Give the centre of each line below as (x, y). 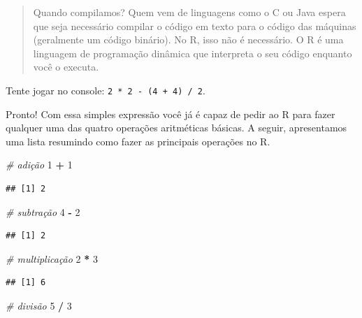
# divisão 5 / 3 (39, 305)
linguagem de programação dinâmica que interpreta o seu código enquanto (193, 53)
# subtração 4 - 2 (43, 211)
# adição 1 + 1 (39, 165)
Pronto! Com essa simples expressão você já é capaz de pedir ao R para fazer (171, 114)
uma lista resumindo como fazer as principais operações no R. (138, 141)
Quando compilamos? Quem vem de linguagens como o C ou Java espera (189, 12)
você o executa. (66, 67)
